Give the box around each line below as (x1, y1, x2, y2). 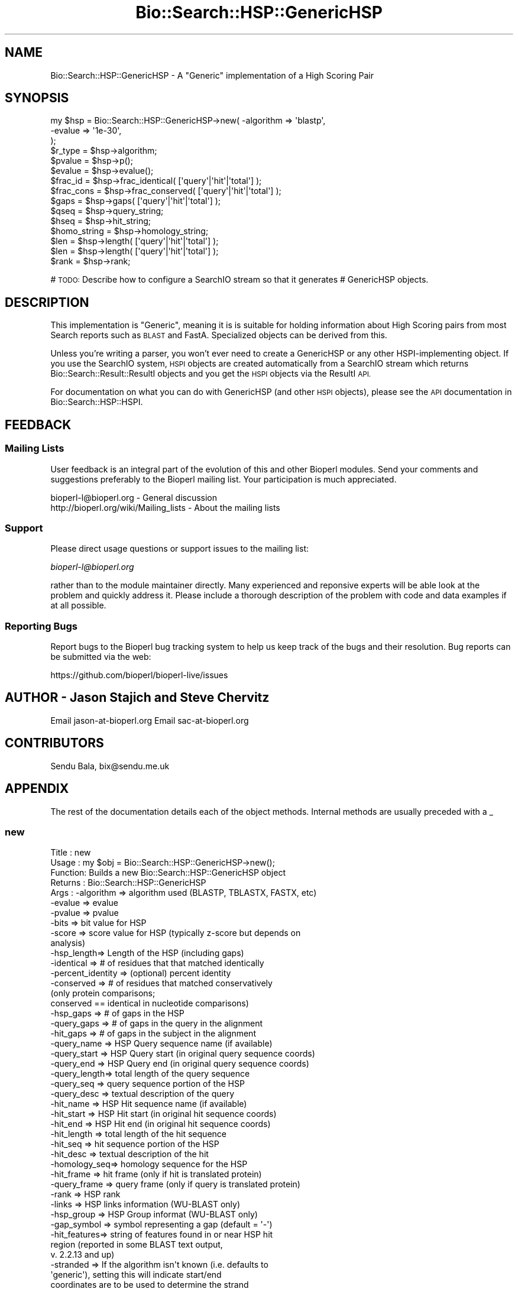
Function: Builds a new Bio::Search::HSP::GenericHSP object (50, 867, 286, 878)
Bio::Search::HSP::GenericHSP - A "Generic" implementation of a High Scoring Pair (50, 70, 374, 80)
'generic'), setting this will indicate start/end (50, 1269, 222, 1280)
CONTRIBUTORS (5, 736, 104, 751)
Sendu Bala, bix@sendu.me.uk (50, 760, 170, 771)
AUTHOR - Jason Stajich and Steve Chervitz (5, 690, 270, 705)
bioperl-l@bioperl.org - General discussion (50, 492, 218, 503)
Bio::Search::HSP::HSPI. (50, 397, 143, 407)
